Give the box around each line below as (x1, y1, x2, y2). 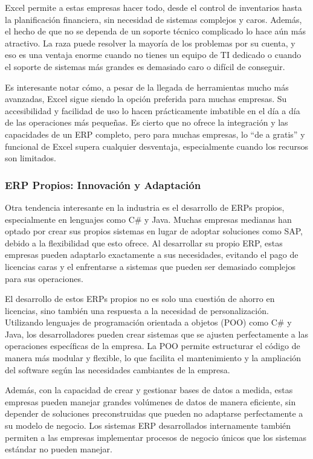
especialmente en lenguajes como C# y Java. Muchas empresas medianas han (5, 213, 292, 225)
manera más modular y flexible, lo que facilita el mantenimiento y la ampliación (5, 351, 302, 364)
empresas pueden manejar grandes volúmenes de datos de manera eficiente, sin (5, 395, 296, 408)
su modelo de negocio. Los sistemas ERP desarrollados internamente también (5, 419, 291, 432)
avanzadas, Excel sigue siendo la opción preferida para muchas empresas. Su (5, 92, 287, 105)
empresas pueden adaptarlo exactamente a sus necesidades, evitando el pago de (5, 248, 298, 261)
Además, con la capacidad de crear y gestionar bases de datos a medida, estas (5, 384, 293, 396)
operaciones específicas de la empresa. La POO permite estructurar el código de (5, 339, 300, 352)
